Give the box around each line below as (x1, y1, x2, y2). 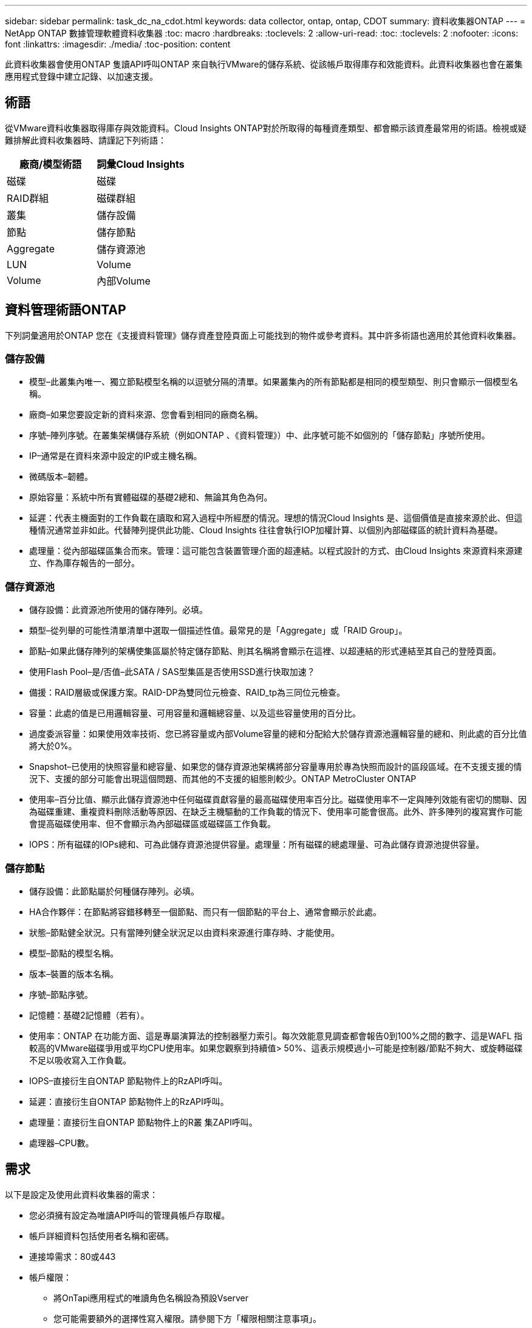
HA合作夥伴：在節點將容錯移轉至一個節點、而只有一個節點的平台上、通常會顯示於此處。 (29, 906, 382, 917)
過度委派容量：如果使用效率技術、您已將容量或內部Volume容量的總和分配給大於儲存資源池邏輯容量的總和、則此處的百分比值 (29, 728, 527, 739)
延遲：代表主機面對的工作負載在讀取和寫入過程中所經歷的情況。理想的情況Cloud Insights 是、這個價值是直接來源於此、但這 (29, 513, 523, 524)
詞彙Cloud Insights (97, 157, 185, 170)
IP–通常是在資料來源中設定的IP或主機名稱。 (29, 451, 202, 462)
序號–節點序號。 (29, 989, 93, 1000)
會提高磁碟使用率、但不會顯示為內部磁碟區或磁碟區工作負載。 (29, 818, 276, 829)
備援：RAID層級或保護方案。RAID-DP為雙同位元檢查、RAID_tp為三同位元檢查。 (29, 687, 346, 698)
